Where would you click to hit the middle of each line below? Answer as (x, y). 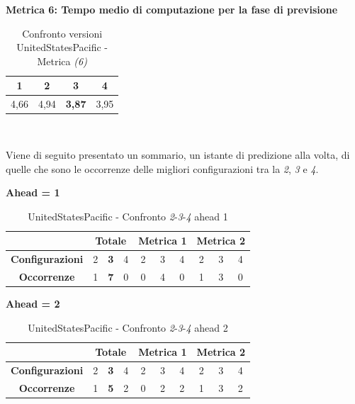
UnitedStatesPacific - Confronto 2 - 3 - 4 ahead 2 (128, 327)
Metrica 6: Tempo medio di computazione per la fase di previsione (172, 9)
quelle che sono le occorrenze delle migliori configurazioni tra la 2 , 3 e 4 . (162, 168)
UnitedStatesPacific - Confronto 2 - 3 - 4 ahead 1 (128, 216)
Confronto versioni (62, 33)
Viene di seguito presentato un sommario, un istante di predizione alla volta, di (178, 154)
